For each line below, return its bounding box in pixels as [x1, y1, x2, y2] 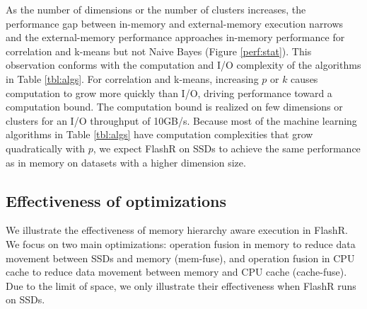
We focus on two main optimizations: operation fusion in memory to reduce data [6, 236, 356, 251]
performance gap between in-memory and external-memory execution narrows [6, 16, 344, 30]
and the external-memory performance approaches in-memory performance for [6, 30, 345, 45]
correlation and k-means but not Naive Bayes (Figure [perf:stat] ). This [6, 43, 312, 58]
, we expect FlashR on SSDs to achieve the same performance [93, 140, 361, 155]
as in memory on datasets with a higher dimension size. [6, 154, 246, 169]
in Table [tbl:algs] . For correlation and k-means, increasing [6, 71, 259, 86]
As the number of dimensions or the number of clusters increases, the [6, 2, 306, 16]
